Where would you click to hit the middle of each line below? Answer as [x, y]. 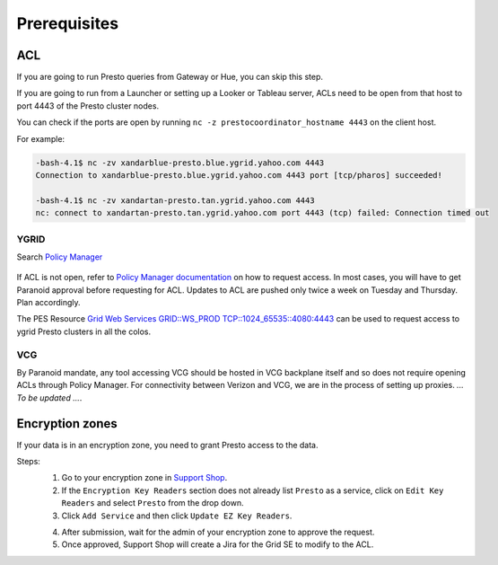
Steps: [28, 462]
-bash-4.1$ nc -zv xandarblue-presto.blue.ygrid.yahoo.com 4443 [180, 163]
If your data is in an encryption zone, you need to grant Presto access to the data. [167, 445]
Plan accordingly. [48, 303]
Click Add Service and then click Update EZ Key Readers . [177, 516]
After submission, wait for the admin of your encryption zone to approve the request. [218, 532]
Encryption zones [67, 424]
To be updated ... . [49, 397]
